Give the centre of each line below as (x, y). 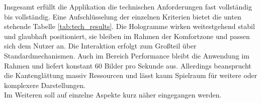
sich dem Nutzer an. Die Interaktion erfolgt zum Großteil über (100, 46)
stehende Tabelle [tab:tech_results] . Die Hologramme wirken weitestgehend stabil (129, 26)
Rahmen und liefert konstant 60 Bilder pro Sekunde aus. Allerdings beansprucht (128, 65)
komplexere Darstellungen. (45, 85)
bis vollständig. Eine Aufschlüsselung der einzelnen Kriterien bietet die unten (123, 16)
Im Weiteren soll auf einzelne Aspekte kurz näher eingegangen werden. (113, 95)
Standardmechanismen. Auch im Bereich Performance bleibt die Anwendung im (127, 55)
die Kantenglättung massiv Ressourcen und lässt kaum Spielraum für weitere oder (131, 75)
